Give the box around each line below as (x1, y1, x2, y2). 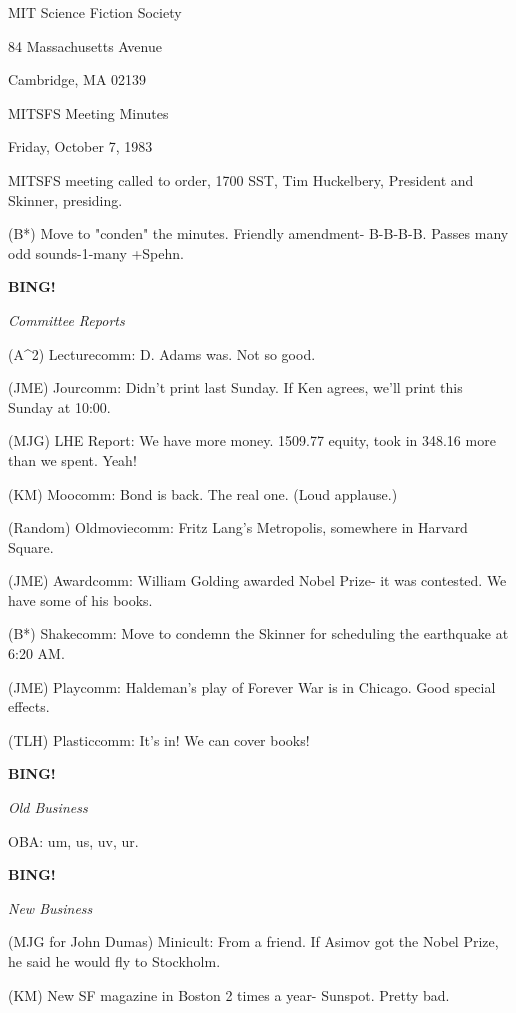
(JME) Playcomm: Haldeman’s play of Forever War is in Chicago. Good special (8, 676, 496, 697)
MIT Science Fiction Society (8, 2, 182, 22)
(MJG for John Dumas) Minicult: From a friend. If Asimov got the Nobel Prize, (8, 931, 499, 952)
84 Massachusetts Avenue (8, 35, 162, 56)
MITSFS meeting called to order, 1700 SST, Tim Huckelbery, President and (8, 169, 474, 190)
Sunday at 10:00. (8, 396, 111, 417)
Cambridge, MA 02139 (8, 69, 147, 90)
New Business (8, 897, 93, 918)
